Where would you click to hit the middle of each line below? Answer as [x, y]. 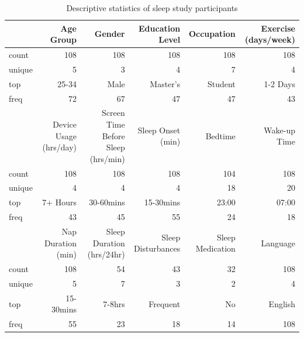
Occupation [212, 34]
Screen [113, 113]
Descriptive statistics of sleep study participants [152, 8]
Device [65, 124]
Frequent [165, 303]
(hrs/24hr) [106, 254]
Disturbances [157, 248]
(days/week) [270, 39]
